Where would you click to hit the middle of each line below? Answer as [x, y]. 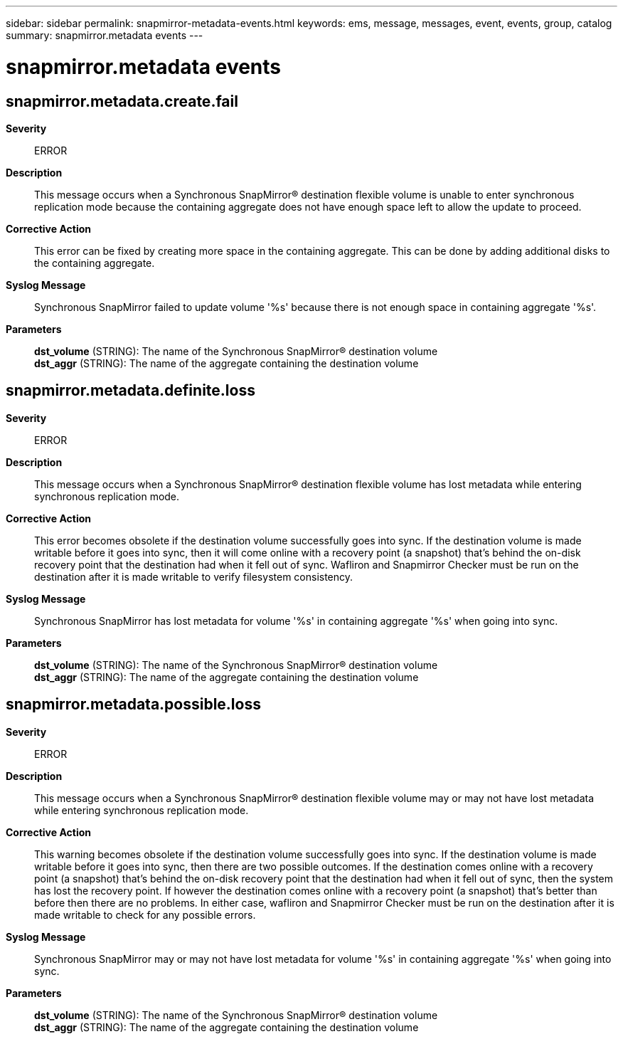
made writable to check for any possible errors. [145, 914]
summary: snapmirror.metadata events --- [105, 35]
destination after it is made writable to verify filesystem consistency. [194, 576]
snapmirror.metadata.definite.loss [131, 391]
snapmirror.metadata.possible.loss [133, 705]
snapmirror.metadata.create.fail [122, 101]
